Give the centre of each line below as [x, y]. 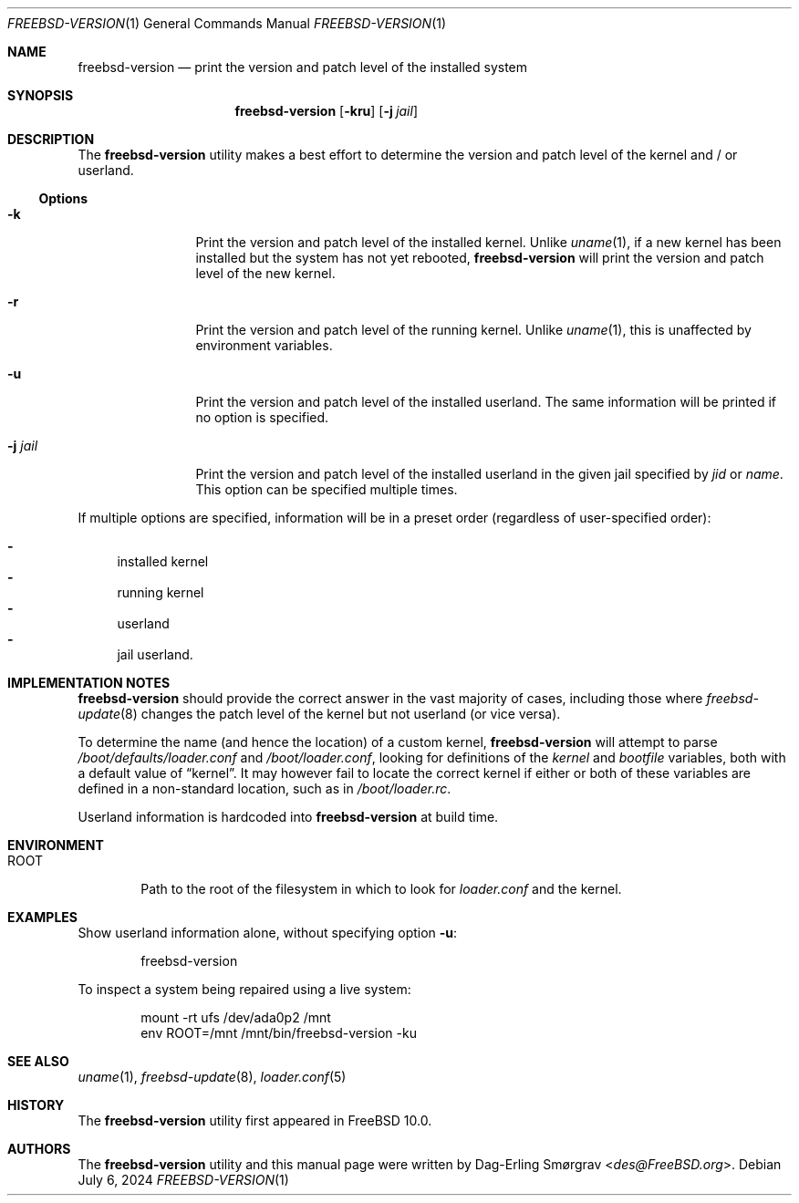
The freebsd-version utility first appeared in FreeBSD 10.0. [255, 1120]
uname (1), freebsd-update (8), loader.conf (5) [212, 1077]
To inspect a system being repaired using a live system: [244, 989]
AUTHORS [39, 1149]
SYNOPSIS [41, 95]
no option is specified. [262, 417]
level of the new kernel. [265, 273]
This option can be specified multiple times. [327, 489]
